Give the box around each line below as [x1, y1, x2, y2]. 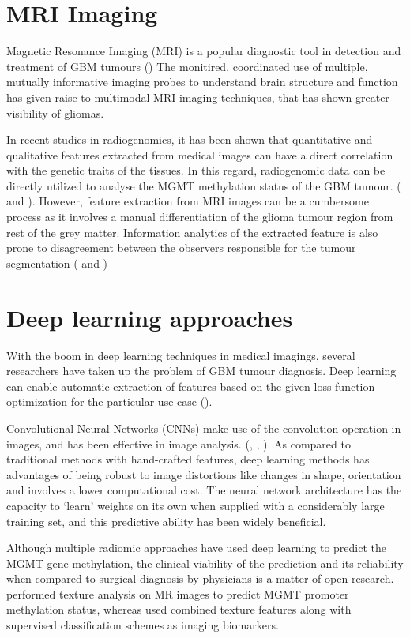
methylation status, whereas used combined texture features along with [6, 601, 352, 617]
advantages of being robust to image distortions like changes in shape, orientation [6, 466, 401, 482]
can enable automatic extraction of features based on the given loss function [6, 377, 375, 394]
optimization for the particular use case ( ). [6, 393, 213, 410]
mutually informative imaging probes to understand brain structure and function [6, 73, 398, 90]
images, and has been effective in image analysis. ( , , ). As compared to [6, 435, 351, 452]
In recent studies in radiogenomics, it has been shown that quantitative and [6, 131, 373, 148]
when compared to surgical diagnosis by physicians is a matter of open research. [6, 570, 394, 587]
